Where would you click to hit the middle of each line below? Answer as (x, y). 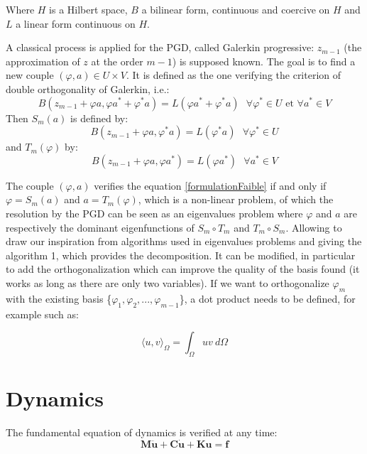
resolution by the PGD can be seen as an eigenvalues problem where (154, 213)
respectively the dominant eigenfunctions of (100, 227)
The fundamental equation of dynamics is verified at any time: (142, 432)
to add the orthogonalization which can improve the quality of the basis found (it (183, 269)
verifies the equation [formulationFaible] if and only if (210, 185)
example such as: (42, 314)
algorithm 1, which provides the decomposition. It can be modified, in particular (181, 255)
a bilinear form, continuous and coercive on (236, 9)
